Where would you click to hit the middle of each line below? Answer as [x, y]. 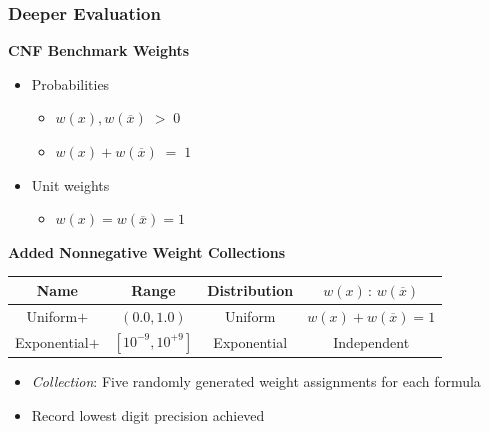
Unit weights [70, 184]
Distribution [250, 289]
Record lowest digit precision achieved [148, 414]
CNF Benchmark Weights [99, 50]
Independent [371, 341]
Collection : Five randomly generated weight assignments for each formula [256, 381]
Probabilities [70, 83]
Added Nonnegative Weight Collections [147, 251]
